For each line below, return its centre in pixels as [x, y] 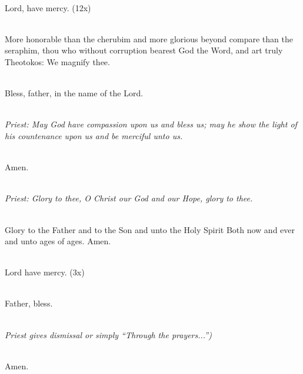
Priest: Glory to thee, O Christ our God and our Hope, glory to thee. [129, 198]
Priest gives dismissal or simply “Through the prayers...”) [108, 334]
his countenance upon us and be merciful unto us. [94, 135]
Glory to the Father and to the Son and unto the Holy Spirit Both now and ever [150, 229]
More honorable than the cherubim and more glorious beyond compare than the [149, 38]
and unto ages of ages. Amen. [58, 241]
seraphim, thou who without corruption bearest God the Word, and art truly [144, 50]
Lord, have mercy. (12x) [48, 7]
